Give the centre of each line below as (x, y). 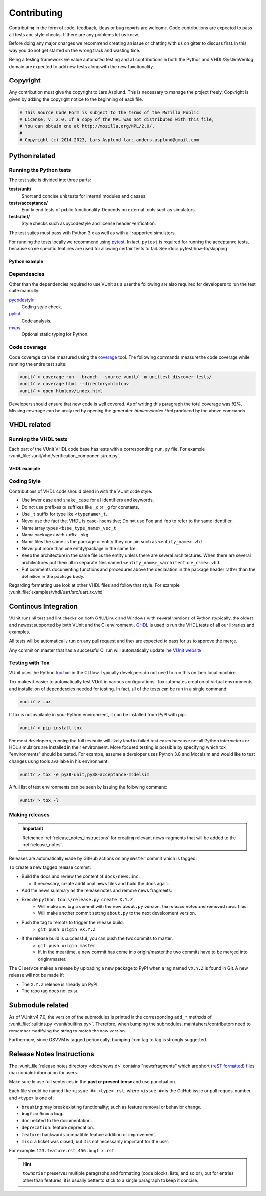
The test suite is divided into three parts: (50, 180)
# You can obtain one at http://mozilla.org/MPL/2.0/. (87, 126)
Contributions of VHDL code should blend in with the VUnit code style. (81, 491)
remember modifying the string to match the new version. (67, 1031)
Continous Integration (44, 606)
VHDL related (30, 425)
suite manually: (24, 291)
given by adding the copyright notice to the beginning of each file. (76, 99)
